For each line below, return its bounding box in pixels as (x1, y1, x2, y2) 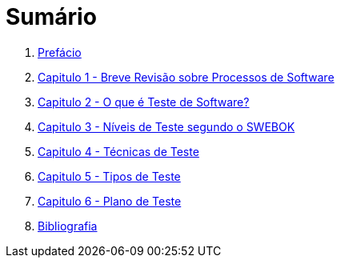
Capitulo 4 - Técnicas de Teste (38, 144, 199, 158)
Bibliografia (38, 218, 98, 233)
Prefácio (38, 45, 82, 59)
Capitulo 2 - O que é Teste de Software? (38, 94, 250, 109)
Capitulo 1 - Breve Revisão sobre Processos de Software (38, 70, 335, 84)
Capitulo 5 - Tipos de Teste (38, 169, 181, 183)
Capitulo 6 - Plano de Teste (38, 194, 182, 208)
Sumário (6, 3, 97, 30)
